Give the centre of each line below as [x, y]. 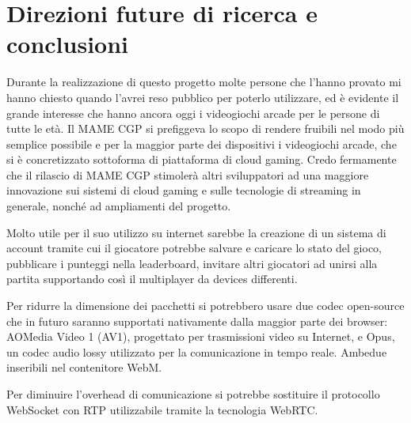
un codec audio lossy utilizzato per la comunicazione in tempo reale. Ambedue [197, 351]
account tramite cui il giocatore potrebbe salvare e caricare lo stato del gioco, [194, 248]
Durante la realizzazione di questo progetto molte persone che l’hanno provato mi [204, 82]
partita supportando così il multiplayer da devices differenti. [152, 279]
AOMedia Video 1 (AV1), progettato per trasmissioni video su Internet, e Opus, [201, 336]
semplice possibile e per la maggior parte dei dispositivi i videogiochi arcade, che [202, 144]
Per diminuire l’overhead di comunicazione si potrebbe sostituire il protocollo [193, 394]
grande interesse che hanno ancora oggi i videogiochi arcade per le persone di [193, 113]
